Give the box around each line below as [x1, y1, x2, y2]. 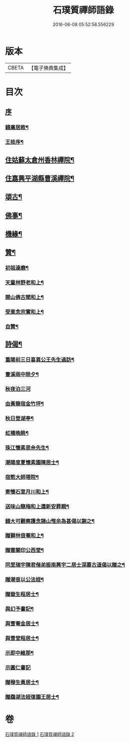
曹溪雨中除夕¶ [5, 371, 39, 378]
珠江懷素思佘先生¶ [5, 444, 49, 451]
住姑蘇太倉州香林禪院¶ [5, 155, 74, 164]
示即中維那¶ [5, 649, 34, 656]
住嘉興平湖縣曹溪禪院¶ [5, 174, 74, 182]
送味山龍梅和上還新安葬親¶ [5, 503, 69, 510]
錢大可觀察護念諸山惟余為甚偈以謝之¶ [5, 518, 95, 525]
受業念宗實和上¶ [5, 308, 44, 315]
